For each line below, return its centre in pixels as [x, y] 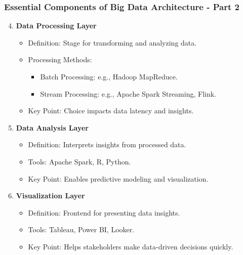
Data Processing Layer [56, 26]
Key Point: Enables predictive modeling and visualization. [118, 178]
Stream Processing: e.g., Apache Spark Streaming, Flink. [128, 93]
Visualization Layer [50, 196]
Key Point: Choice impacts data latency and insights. [111, 111]
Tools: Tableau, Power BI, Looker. [81, 229]
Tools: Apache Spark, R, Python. [79, 161]
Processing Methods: [60, 59]
